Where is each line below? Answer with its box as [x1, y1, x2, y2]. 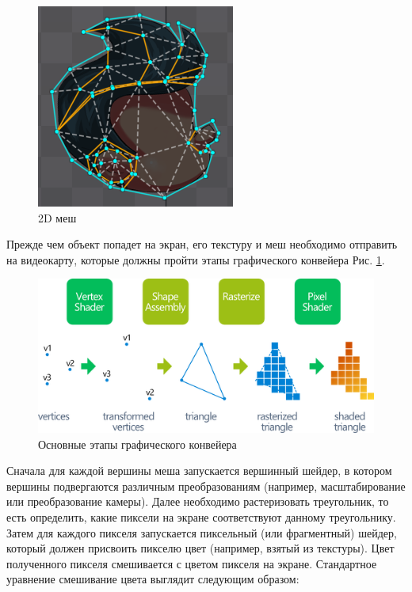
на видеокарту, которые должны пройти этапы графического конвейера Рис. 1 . [6, 251, 385, 268]
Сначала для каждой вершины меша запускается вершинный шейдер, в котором [6, 462, 392, 479]
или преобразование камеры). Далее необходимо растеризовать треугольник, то [6, 493, 389, 510]
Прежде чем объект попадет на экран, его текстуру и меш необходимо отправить [6, 236, 398, 252]
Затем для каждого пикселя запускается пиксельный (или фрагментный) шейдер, [6, 524, 397, 541]
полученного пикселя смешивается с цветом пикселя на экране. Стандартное [6, 555, 377, 571]
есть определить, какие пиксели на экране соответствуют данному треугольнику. [6, 508, 396, 525]
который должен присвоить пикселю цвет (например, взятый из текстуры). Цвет [6, 540, 395, 556]
